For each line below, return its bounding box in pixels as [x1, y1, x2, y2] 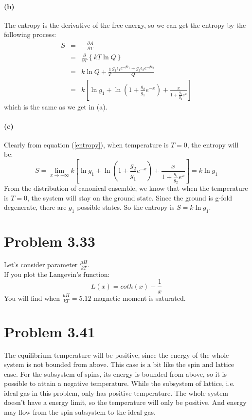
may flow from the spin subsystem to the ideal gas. [4, 407, 156, 417]
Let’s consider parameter [4, 259, 78, 270]
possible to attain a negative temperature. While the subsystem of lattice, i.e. [4, 378, 235, 388]
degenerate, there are [4, 202, 67, 212]
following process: [4, 29, 56, 39]
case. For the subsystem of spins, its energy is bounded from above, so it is [4, 368, 227, 379]
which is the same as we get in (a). [4, 102, 108, 112]
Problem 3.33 [4, 231, 95, 251]
